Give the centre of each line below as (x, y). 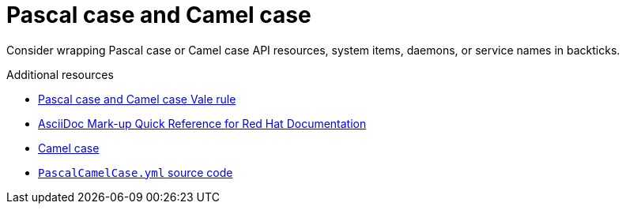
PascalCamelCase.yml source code (136, 172)
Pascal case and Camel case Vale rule (137, 99)
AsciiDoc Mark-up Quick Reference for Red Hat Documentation (202, 123)
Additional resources (60, 74)
